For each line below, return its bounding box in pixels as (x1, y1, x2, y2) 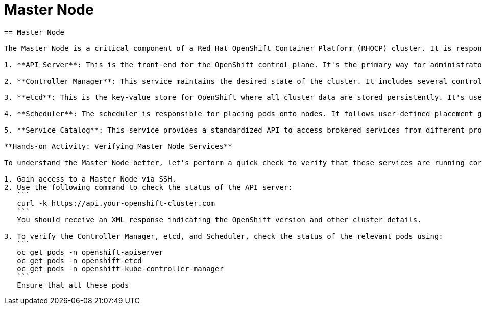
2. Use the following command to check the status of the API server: (4, 183, 293, 191)
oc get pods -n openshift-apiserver (17, 248, 163, 256)
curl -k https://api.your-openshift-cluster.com (17, 199, 215, 208)
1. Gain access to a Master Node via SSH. (4, 174, 177, 183)
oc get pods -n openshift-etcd (17, 256, 142, 265)
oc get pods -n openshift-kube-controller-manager (17, 264, 224, 273)
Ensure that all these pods (17, 280, 129, 289)
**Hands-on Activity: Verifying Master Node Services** (4, 142, 232, 150)
